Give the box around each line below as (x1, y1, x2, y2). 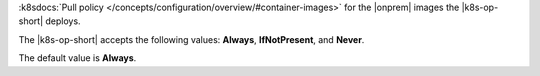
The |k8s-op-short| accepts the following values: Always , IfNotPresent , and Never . (18, 33, 365, 45)
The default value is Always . (18, 52, 137, 64)
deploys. (45, 15, 81, 27)
